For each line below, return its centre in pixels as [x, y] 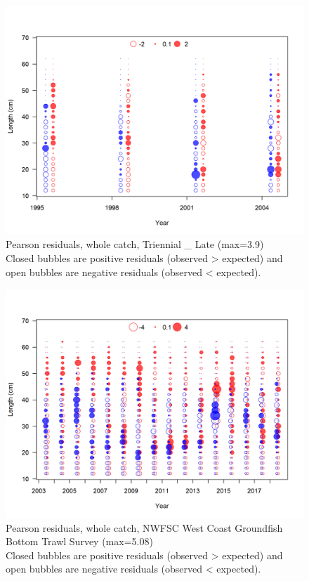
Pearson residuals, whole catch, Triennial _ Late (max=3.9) [135, 244]
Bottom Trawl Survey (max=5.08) [79, 541]
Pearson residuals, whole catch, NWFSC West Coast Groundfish [144, 527]
